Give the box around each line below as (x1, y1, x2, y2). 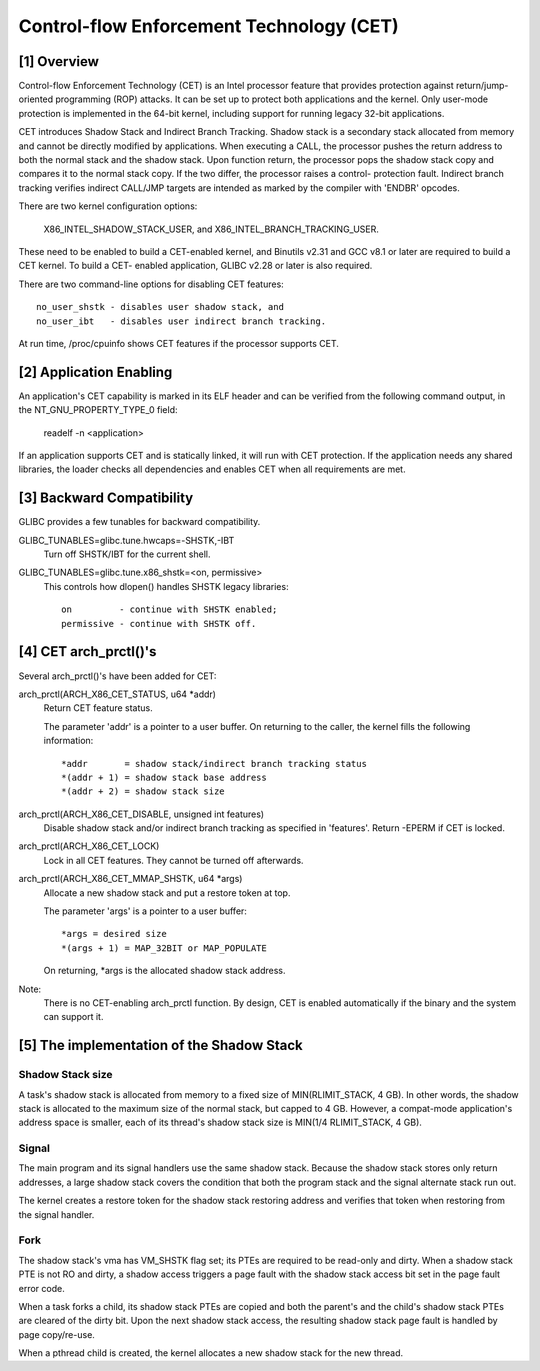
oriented (18, 93, 54, 105)
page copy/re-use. (18, 1328, 95, 1340)
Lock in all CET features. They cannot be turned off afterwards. (43, 854, 304, 866)
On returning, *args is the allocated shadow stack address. (43, 965, 286, 977)
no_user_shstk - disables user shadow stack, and (36, 301, 285, 313)
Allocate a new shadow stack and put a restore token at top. (43, 886, 291, 899)
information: (43, 735, 94, 747)
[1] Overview (18, 53, 99, 70)
